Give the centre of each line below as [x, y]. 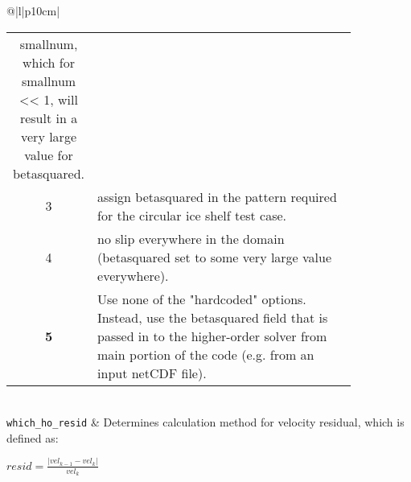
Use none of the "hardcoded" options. [202, 299]
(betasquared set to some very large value [215, 257]
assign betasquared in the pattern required [217, 196]
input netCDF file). [152, 373]
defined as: [33, 437]
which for [49, 62]
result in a [49, 117]
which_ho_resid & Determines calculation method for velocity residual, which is [205, 422]
